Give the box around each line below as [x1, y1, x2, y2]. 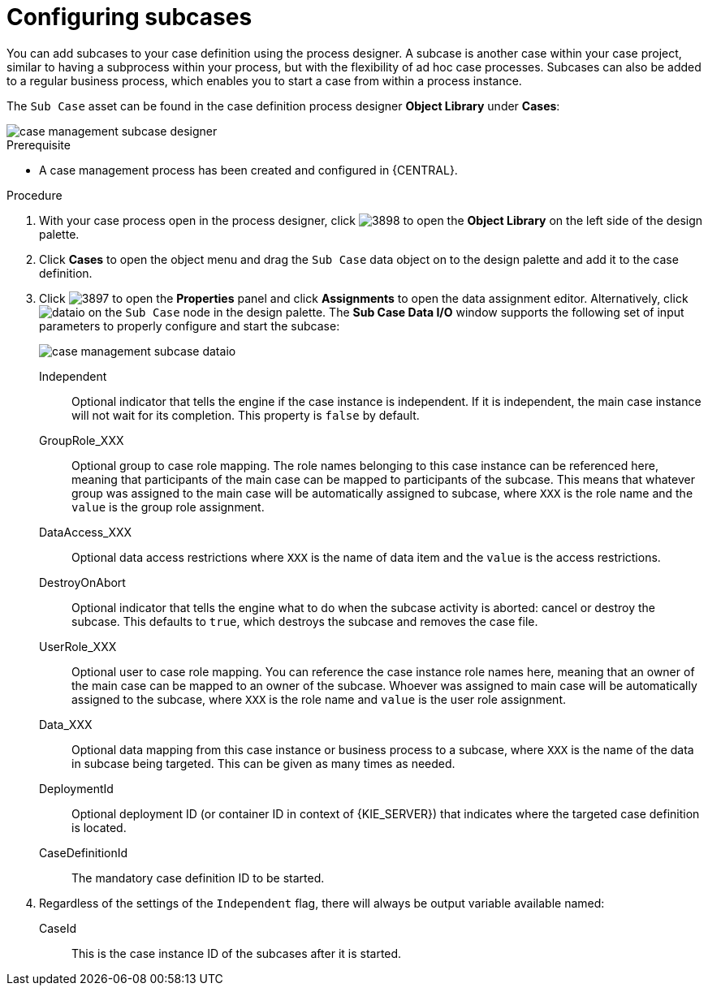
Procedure [6, 188, 63, 202]
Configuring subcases [6, 3, 253, 31]
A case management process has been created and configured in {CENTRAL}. [39, 162, 458, 177]
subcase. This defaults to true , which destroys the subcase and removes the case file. [71, 614, 538, 628]
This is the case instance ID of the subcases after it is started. [71, 946, 402, 960]
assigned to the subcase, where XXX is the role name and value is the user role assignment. [71, 692, 567, 706]
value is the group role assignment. [71, 499, 265, 514]
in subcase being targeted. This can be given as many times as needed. [71, 756, 455, 770]
